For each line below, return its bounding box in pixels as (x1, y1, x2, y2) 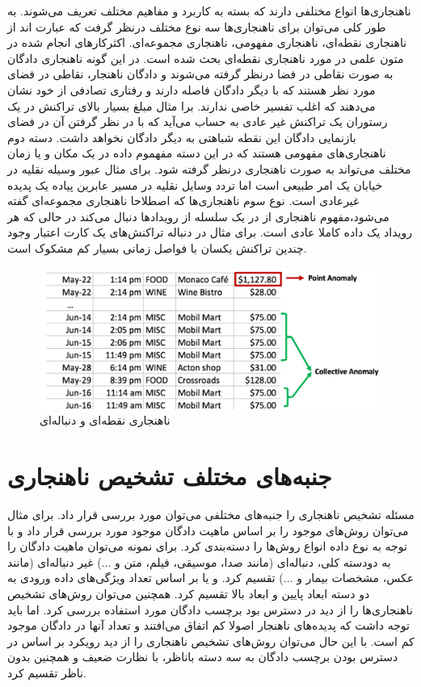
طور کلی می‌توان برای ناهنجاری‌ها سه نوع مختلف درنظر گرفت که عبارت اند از (7, 18, 386, 35)
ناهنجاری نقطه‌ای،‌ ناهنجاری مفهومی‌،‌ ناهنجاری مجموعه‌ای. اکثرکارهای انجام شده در (7, 34, 407, 51)
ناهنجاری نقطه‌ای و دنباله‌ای (40, 412, 171, 429)
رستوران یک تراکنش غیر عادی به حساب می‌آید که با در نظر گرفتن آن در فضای (7, 113, 388, 130)
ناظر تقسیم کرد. (7, 664, 86, 681)
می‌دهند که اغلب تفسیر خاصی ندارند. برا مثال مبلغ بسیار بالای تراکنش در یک (7, 97, 376, 114)
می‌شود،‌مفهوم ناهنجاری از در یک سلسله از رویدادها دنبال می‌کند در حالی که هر (7, 207, 389, 224)
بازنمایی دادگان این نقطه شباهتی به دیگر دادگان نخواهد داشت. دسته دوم (7, 128, 356, 145)
